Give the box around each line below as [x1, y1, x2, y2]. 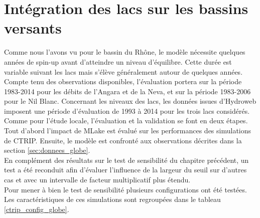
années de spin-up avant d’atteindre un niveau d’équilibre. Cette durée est [4, 56, 232, 67]
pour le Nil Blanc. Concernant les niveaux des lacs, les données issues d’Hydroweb [4, 96, 256, 106]
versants [4, 18, 62, 38]
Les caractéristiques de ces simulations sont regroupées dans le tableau [4, 194, 221, 204]
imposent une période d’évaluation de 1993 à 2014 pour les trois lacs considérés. [4, 105, 250, 116]
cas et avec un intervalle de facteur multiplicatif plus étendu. [4, 174, 191, 185]
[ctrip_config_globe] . [4, 203, 69, 214]
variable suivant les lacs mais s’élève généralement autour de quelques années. [4, 66, 243, 77]
